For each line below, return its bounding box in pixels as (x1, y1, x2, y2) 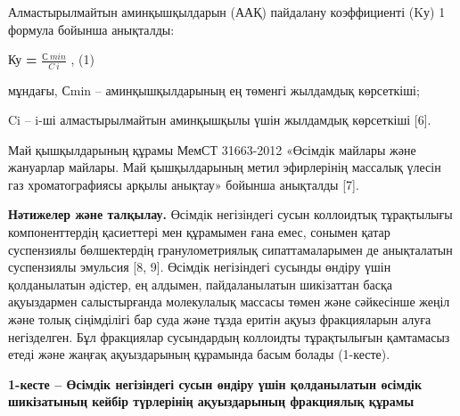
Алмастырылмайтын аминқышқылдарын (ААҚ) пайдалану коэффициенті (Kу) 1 (8, 3, 446, 20)
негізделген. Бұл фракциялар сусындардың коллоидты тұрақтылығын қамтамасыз (8, 327, 450, 346)
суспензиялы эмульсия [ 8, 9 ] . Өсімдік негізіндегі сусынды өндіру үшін (8, 257, 391, 276)
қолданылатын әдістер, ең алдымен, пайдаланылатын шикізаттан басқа (8, 274, 392, 293)
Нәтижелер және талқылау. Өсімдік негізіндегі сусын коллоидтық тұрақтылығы (8, 205, 453, 224)
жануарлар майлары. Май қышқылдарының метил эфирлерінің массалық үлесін (8, 158, 441, 176)
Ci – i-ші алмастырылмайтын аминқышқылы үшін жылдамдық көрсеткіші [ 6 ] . (8, 110, 431, 129)
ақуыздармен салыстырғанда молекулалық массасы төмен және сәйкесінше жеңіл (8, 292, 450, 311)
